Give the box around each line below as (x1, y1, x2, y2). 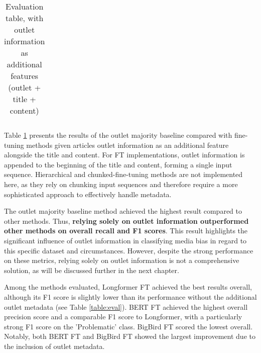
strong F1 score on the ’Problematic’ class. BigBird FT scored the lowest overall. (4, 321, 253, 331)
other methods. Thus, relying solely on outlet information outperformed (4, 215, 249, 226)
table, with (5, 12, 44, 24)
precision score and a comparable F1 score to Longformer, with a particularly (4, 311, 242, 322)
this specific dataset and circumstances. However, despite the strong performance (4, 245, 253, 255)
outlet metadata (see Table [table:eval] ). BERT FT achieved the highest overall (4, 301, 248, 312)
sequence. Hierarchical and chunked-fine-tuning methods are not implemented (4, 169, 243, 180)
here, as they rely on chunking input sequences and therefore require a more (4, 179, 238, 189)
